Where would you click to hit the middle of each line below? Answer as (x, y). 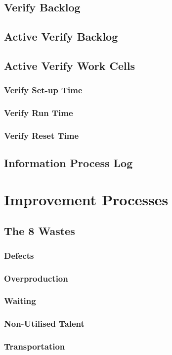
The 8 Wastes (40, 231)
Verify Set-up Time (43, 90)
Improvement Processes (86, 199)
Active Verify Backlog (61, 36)
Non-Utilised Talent (44, 324)
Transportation (35, 346)
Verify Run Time (39, 113)
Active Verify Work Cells (69, 65)
